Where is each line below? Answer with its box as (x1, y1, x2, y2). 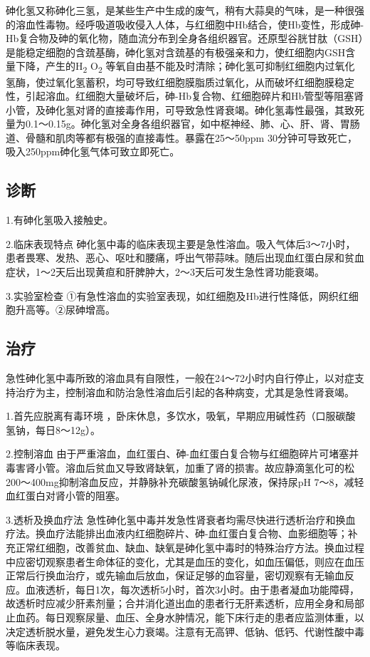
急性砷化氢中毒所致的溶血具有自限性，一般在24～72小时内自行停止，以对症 (6, 371, 354, 386)
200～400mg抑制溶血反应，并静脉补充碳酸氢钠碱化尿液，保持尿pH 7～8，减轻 (6, 474, 364, 489)
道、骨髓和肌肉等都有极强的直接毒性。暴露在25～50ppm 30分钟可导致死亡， (6, 130, 357, 145)
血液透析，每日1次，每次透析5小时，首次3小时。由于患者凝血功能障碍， (25, 581, 359, 596)
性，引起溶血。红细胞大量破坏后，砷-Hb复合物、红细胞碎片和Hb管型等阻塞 (6, 88, 354, 103)
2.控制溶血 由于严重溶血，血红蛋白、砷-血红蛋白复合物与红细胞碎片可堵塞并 (6, 446, 359, 461)
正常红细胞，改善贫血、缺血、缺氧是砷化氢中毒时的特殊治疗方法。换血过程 (15, 539, 364, 554)
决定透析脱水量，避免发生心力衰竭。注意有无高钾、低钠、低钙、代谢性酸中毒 (6, 624, 364, 638)
